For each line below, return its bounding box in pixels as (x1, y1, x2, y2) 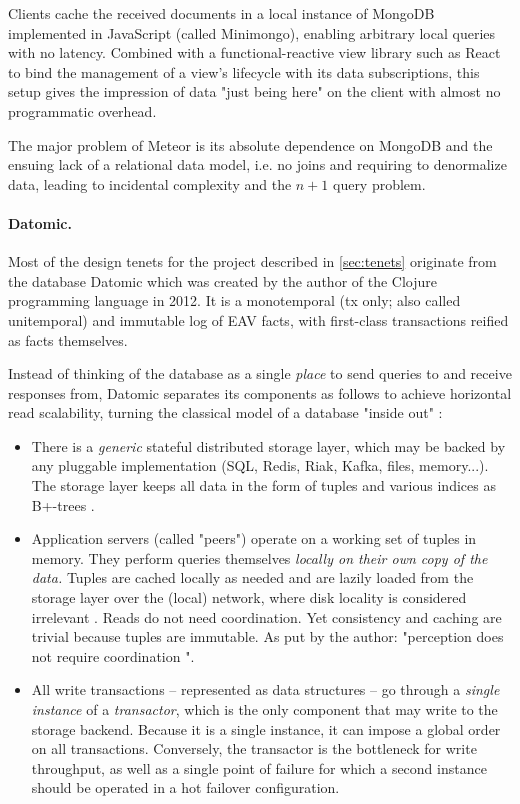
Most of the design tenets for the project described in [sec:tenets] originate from (8, 251, 497, 272)
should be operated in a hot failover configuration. (31, 777, 340, 798)
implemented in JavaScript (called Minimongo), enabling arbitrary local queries (8, 22, 496, 43)
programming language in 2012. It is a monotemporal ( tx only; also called (8, 290, 461, 311)
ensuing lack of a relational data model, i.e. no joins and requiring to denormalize (8, 154, 507, 175)
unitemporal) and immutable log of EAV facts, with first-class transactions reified (8, 309, 509, 330)
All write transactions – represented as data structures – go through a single (31, 679, 500, 700)
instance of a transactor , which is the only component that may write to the (31, 699, 498, 720)
